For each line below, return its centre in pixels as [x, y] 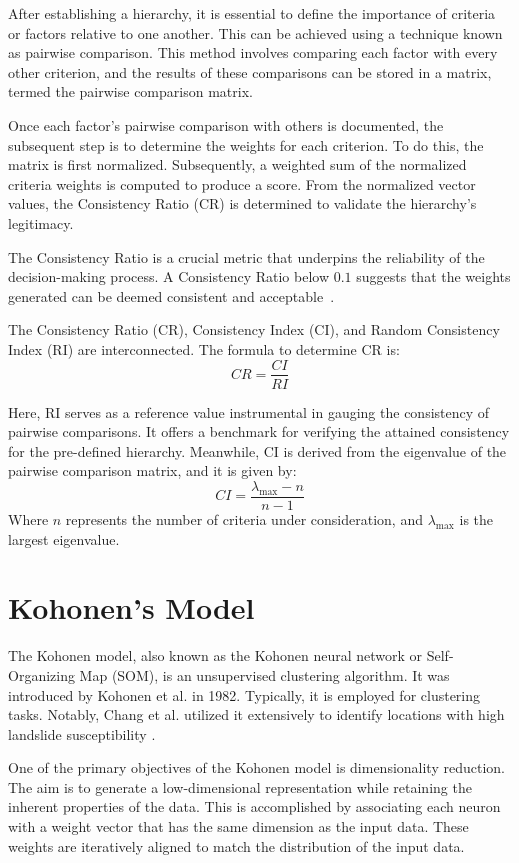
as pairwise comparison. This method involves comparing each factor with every [253, 52]
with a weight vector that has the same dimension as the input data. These [238, 826]
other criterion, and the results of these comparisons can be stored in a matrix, [250, 71]
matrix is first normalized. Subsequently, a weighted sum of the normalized [237, 164]
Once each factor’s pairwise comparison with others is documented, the [226, 124]
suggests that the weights [433, 276]
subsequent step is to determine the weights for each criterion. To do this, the [246, 144]
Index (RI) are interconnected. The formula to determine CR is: [204, 348]
